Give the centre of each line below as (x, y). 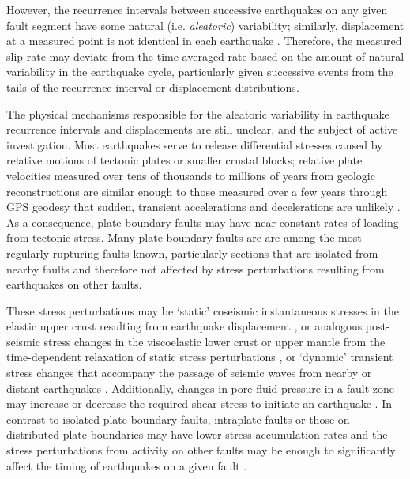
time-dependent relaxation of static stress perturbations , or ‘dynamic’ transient (200, 357)
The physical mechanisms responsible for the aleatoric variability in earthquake (198, 113)
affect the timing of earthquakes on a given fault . (127, 465)
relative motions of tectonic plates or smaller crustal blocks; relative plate (184, 160)
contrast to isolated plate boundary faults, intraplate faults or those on (178, 419)
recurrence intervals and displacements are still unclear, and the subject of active (202, 129)
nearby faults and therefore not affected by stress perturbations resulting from (196, 268)
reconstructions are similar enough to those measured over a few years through (197, 191)
